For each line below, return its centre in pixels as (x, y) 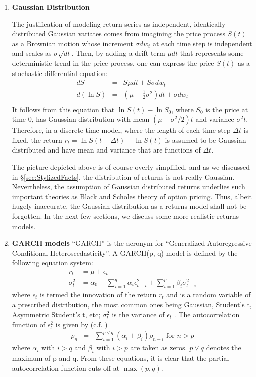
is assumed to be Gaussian (206, 140)
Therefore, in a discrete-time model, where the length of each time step (121, 130)
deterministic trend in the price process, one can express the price (113, 63)
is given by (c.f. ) (82, 324)
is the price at (227, 109)
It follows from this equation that (63, 109)
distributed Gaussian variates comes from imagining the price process (118, 33)
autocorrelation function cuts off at (66, 368)
